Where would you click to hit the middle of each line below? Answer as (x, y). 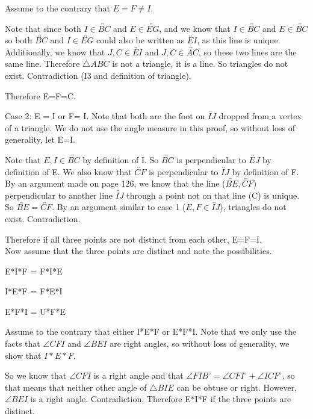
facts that (23, 343)
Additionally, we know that (55, 51)
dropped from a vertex (260, 116)
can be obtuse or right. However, (237, 387)
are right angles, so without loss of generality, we (200, 343)
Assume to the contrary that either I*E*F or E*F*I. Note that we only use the (151, 331)
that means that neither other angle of (76, 387)
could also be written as (141, 40)
